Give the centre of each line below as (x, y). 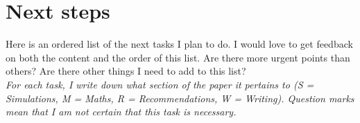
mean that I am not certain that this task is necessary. (121, 112)
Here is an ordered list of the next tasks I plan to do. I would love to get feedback (179, 44)
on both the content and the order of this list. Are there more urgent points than (178, 57)
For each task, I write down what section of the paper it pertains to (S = (160, 84)
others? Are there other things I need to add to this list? (126, 71)
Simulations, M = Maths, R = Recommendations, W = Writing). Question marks (180, 98)
